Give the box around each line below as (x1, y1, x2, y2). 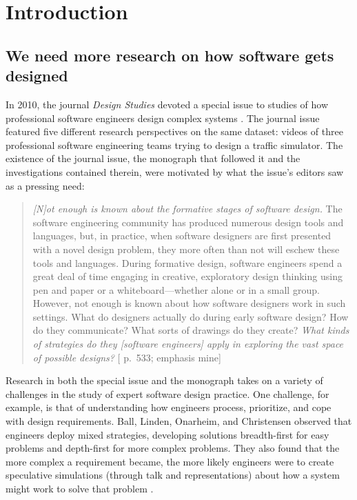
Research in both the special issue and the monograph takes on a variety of (6, 373, 323, 388)
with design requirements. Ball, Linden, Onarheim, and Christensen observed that (6, 414, 352, 428)
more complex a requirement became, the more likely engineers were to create (6, 454, 334, 468)
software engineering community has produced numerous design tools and (32, 214, 344, 229)
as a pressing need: (6, 178, 85, 192)
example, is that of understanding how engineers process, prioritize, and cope (6, 400, 331, 414)
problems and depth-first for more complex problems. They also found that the (6, 441, 340, 455)
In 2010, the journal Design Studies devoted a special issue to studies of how (6, 97, 329, 111)
